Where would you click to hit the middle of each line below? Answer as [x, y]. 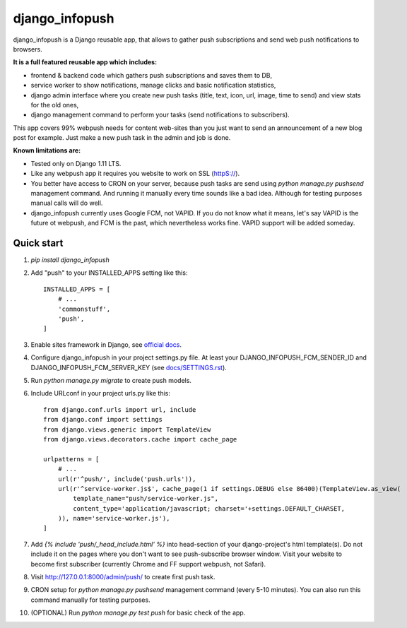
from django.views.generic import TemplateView [127, 429]
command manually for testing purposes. [91, 600]
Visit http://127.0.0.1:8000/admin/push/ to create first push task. [123, 577]
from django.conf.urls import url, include [120, 409]
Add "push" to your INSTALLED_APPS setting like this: [109, 273]
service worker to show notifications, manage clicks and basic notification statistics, [153, 85]
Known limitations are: [47, 150]
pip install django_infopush [70, 260]
